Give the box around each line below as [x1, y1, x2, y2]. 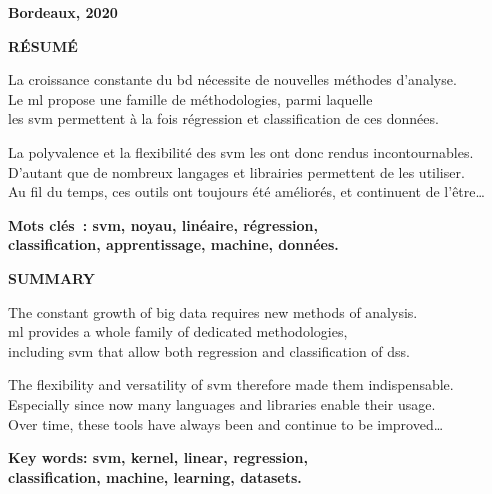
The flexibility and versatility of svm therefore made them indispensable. [8, 374, 454, 395]
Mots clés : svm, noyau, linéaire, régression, [8, 214, 318, 235]
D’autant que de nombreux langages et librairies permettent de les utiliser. [8, 161, 465, 182]
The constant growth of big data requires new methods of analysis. [8, 301, 418, 322]
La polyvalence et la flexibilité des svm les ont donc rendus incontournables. [8, 141, 474, 162]
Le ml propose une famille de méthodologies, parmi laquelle [8, 88, 373, 109]
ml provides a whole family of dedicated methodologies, [8, 321, 348, 342]
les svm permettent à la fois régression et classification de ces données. [8, 108, 439, 129]
